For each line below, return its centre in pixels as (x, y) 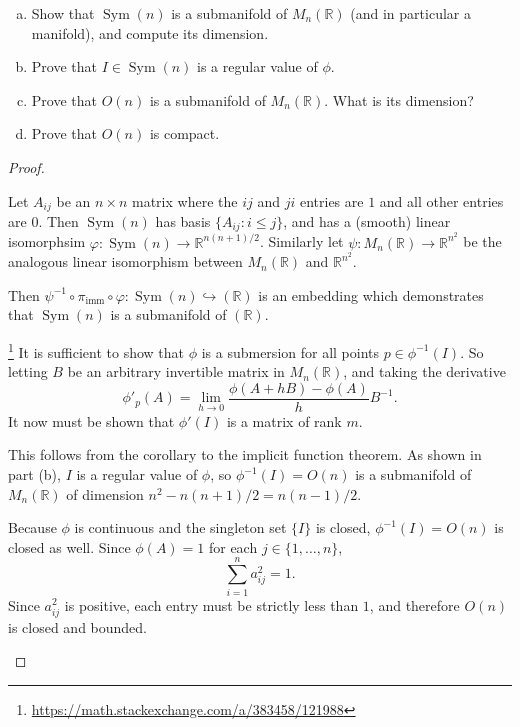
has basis (183, 221)
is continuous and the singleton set (180, 527)
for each (233, 546)
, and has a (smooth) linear (367, 221)
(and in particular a (410, 13)
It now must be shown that (91, 420)
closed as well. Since (69, 546)
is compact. (184, 133)
